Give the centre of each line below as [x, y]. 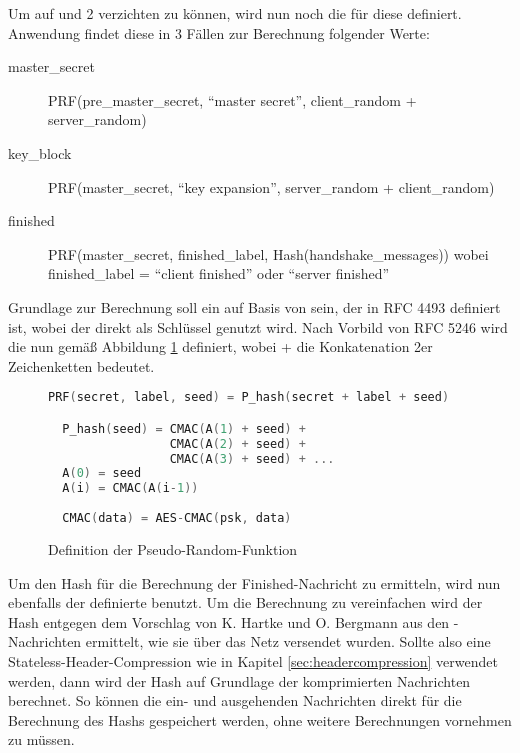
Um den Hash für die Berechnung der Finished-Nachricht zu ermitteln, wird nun [254, 582]
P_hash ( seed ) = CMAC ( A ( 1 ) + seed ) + [184, 428]
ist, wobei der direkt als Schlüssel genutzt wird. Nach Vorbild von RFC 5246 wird [258, 326]
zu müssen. [41, 739]
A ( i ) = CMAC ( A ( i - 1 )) [130, 488]
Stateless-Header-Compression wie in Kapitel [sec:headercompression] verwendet [253, 660]
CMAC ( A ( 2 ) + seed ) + [237, 443]
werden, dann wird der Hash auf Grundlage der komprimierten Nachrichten [239, 680]
